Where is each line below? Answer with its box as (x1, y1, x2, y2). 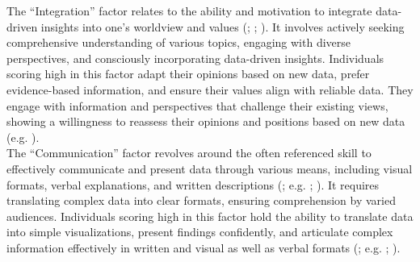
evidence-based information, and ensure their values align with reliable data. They (6, 81, 414, 98)
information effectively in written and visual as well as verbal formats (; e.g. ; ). (6, 239, 401, 256)
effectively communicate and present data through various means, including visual (6, 160, 413, 177)
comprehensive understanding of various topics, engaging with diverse (6, 34, 351, 51)
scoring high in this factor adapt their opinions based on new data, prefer (6, 65, 370, 82)
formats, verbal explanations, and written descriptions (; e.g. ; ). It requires (6, 176, 380, 193)
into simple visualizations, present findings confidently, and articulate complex (6, 223, 393, 240)
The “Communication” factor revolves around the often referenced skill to (6, 144, 372, 161)
